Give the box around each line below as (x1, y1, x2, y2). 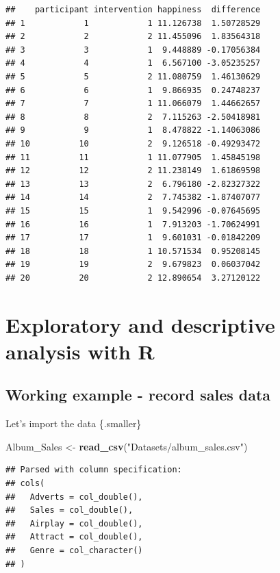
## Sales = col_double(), (5, 505, 133, 515)
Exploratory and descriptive (5, 310, 275, 338)
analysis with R (5, 337, 155, 365)
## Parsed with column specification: (5, 465, 182, 475)
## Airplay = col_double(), (5, 518, 143, 529)
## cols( (5, 479, 45, 489)
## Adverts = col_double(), (5, 492, 143, 502)
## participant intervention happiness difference (5, 5, 261, 14)
